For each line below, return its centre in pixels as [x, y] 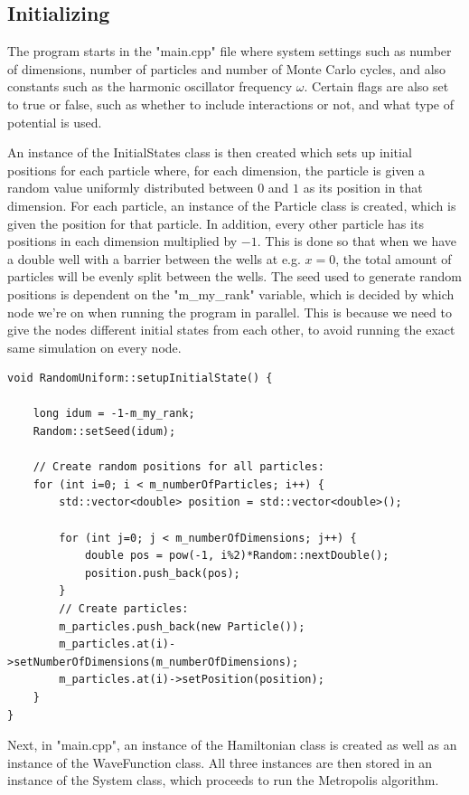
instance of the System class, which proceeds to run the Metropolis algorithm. [223, 780]
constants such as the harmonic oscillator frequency [150, 86]
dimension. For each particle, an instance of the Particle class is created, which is [232, 205]
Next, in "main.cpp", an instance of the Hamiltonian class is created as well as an [232, 745]
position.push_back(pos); [162, 573]
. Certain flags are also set [376, 86]
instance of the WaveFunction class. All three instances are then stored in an [220, 762]
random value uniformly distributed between [131, 188]
